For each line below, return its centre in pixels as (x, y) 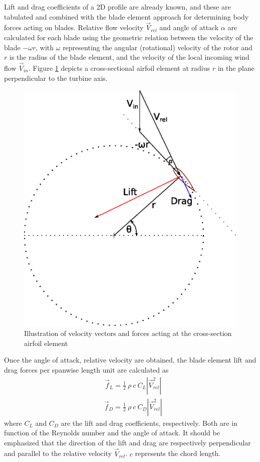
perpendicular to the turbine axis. (56, 78)
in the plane (236, 68)
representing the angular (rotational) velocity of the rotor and (158, 47)
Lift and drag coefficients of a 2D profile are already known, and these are (117, 7)
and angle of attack (189, 27)
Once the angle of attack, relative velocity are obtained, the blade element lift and (130, 360)
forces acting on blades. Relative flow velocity (74, 27)
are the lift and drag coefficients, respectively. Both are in (149, 423)
